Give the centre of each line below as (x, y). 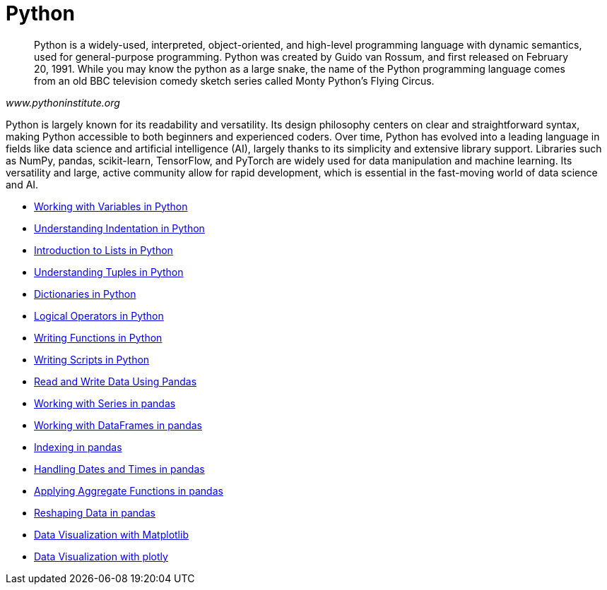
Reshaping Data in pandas (95, 512)
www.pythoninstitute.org (63, 102)
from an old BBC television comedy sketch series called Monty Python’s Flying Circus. (234, 80)
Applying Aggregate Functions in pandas (129, 490)
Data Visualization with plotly (101, 556)
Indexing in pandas (78, 447)
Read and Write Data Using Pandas (116, 381)
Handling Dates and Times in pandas (119, 469)
